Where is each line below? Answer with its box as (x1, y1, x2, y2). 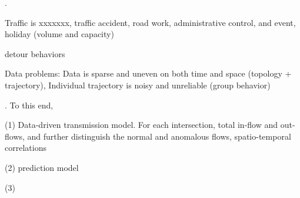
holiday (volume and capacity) (5, 28, 114, 40)
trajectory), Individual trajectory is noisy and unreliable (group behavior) (5, 78, 271, 91)
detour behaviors (5, 47, 65, 60)
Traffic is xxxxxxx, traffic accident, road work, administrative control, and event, (5, 16, 296, 28)
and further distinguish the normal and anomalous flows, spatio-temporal (27, 130, 291, 142)
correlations (5, 141, 46, 154)
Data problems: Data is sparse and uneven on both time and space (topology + (5, 67, 292, 80)
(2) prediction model (5, 161, 79, 173)
